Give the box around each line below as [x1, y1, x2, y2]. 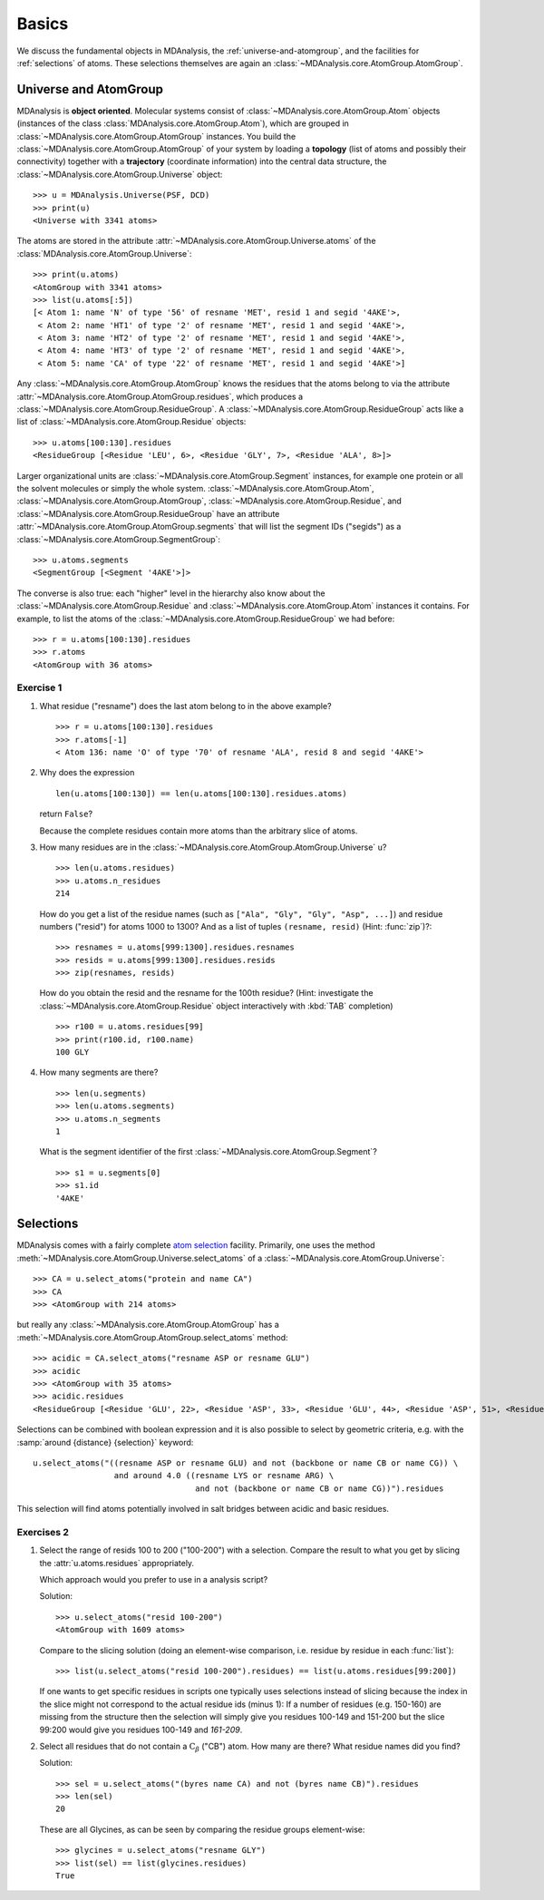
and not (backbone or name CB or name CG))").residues [195, 1483, 444, 1494]
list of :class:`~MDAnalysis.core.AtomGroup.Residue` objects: [16, 416, 247, 427]
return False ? [39, 808, 93, 820]
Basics [16, 14, 69, 34]
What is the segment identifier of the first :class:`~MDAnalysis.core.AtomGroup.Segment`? [39, 1146, 378, 1157]
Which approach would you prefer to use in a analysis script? [39, 1574, 268, 1585]
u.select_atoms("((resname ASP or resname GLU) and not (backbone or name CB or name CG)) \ [33, 1457, 459, 1468]
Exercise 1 [16, 681, 63, 694]
